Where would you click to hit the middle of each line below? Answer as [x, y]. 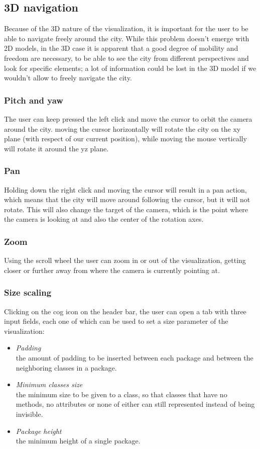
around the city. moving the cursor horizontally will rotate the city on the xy [122, 128]
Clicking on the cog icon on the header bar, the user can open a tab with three [125, 311]
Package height [39, 431]
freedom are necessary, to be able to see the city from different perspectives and [126, 58]
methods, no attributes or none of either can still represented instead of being [135, 404]
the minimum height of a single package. [78, 441]
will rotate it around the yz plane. [56, 148]
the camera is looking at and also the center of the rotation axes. [104, 219]
